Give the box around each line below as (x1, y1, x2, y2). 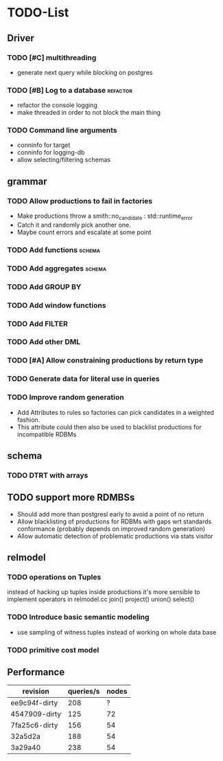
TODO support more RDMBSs (7, 492, 135, 503)
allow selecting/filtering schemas (16, 156, 111, 164)
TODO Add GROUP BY (7, 282, 82, 291)
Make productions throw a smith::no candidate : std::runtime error (16, 212, 193, 221)
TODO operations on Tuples (7, 572, 102, 582)
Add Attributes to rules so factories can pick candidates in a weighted (16, 408, 215, 416)
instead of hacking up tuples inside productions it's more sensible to (7, 588, 200, 596)
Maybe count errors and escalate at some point (16, 228, 152, 236)
